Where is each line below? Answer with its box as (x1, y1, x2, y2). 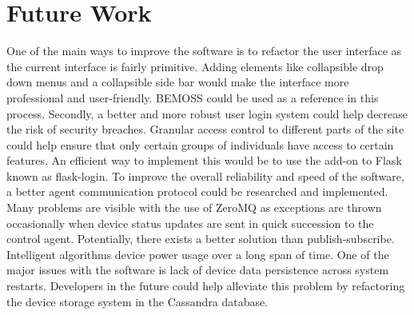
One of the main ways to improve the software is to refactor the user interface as (6, 42, 402, 59)
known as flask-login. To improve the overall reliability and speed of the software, (6, 167, 404, 184)
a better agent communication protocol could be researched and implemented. (6, 183, 388, 200)
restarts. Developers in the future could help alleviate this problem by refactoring (6, 277, 405, 294)
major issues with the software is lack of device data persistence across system (6, 261, 389, 278)
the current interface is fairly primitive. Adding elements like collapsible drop (6, 58, 384, 74)
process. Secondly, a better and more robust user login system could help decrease (6, 105, 408, 122)
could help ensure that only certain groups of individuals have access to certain (6, 136, 394, 153)
